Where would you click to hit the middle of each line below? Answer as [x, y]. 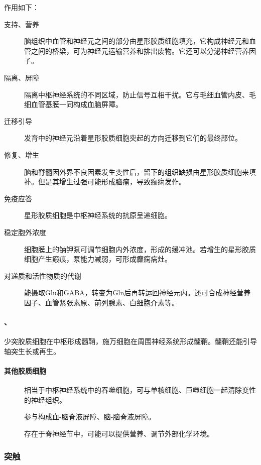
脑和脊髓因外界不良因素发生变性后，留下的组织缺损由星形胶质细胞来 [137, 171]
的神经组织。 [45, 399]
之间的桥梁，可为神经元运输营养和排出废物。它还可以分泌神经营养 [140, 50]
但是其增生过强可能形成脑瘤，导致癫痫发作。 [112, 182]
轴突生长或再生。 [32, 351]
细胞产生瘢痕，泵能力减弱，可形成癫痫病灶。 [98, 259]
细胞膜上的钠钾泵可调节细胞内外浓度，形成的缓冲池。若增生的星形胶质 [140, 249]
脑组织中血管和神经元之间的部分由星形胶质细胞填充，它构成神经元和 [137, 41]
